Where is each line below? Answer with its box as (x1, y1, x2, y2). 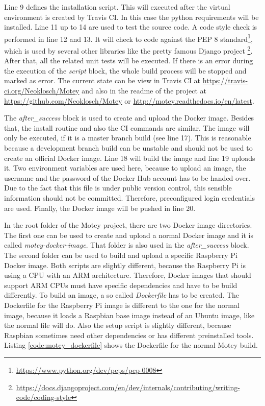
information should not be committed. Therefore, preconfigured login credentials (4, 193, 255, 203)
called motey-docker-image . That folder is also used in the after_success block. (4, 240, 249, 250)
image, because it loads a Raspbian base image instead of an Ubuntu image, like (4, 309, 255, 320)
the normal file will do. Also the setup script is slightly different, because (4, 320, 231, 330)
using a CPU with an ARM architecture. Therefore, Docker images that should (4, 270, 251, 280)
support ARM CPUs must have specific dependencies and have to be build (4, 279, 237, 290)
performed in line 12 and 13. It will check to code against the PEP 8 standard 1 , (4, 32, 253, 44)
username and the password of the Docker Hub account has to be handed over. (4, 172, 251, 183)
